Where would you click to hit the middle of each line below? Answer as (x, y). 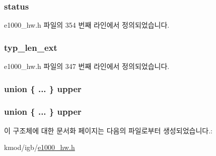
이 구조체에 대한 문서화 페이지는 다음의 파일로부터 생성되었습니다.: (108, 130)
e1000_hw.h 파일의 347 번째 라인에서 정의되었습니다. (87, 66)
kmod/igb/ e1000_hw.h (40, 147)
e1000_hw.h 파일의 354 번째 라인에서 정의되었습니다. (87, 25)
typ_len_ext (31, 47)
